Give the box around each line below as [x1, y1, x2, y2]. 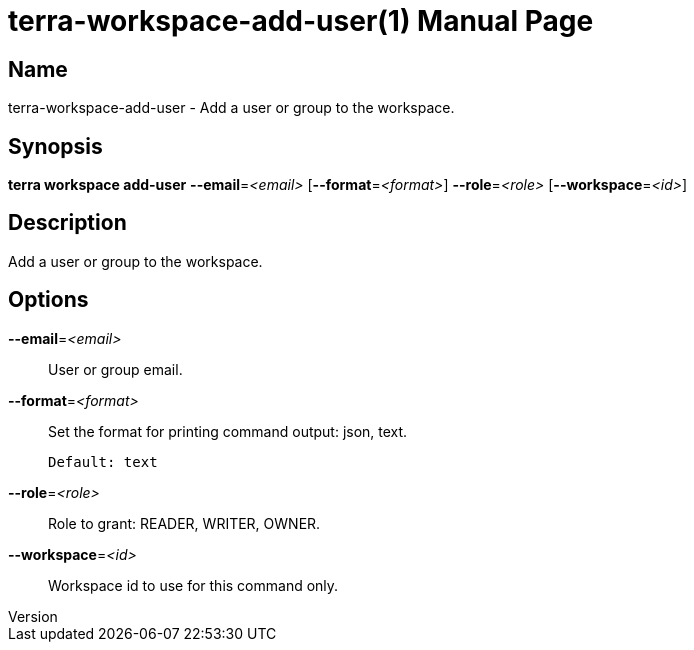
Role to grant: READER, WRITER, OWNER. [48, 514, 321, 532]
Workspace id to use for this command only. [48, 576, 339, 594]
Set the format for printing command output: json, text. [48, 422, 408, 440]
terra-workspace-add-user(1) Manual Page [8, 4, 594, 38]
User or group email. [48, 360, 183, 378]
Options [8, 287, 89, 313]
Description [8, 210, 127, 236]
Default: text [48, 453, 158, 470]
